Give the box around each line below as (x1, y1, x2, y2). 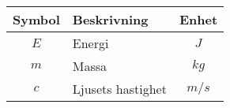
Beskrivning (72, 10, 149, 28)
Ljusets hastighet (72, 80, 167, 98)
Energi (72, 34, 109, 52)
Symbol (13, 10, 60, 28)
